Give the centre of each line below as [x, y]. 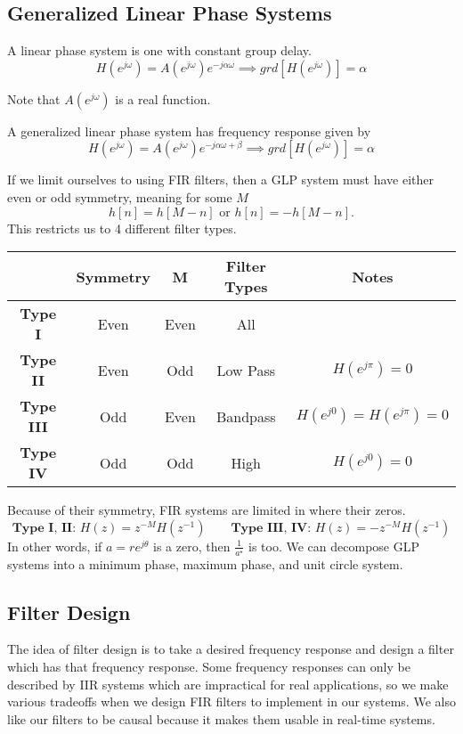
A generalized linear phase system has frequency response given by [189, 130]
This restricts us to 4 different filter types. [122, 228]
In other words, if [55, 546]
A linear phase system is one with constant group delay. [159, 50]
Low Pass [246, 370]
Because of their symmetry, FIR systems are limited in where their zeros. [207, 510]
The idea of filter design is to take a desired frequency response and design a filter [231, 649]
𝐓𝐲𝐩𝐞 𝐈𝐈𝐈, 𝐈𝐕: [271, 528]
